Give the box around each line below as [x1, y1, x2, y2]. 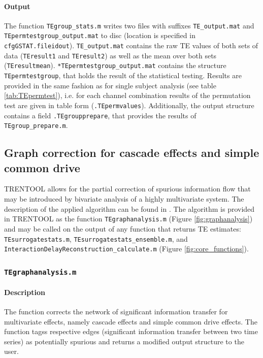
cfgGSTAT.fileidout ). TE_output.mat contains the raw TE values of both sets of [4, 40, 258, 51]
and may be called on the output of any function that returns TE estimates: [4, 223, 241, 234]
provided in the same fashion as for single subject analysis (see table [4, 80, 216, 90]
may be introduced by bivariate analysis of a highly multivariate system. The [4, 193, 244, 204]
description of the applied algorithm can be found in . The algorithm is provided [4, 203, 255, 214]
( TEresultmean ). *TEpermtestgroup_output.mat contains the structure [4, 60, 226, 71]
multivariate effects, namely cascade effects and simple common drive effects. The [4, 316, 257, 327]
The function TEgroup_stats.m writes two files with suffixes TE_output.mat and [4, 20, 254, 30]
